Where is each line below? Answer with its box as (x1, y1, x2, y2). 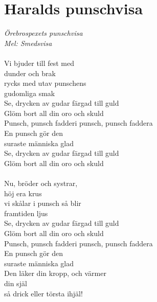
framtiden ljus (4, 207, 48, 218)
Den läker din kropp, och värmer (4, 268, 106, 278)
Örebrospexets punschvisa (4, 28, 83, 38)
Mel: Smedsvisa (4, 37, 52, 48)
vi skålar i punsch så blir (4, 198, 81, 208)
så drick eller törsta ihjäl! (4, 288, 83, 298)
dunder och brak (4, 67, 56, 78)
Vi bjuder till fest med (4, 57, 75, 68)
